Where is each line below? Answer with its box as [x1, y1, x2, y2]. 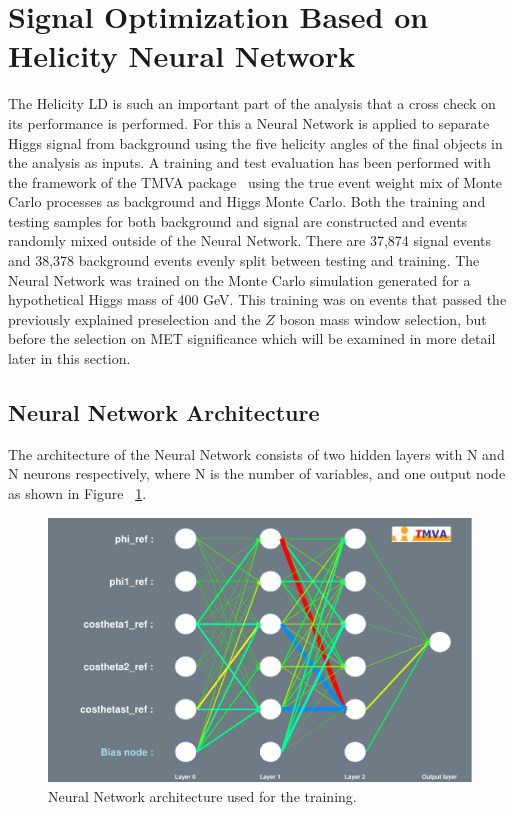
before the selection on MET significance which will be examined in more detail [8, 328, 496, 349]
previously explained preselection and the [8, 308, 261, 329]
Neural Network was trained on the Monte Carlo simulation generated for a [8, 269, 471, 290]
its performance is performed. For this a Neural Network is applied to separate [8, 112, 490, 133]
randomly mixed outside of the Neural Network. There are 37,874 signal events [8, 230, 492, 251]
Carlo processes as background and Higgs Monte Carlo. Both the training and [8, 191, 486, 212]
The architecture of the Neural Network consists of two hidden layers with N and [8, 443, 505, 464]
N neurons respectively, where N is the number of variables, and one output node [8, 463, 506, 484]
